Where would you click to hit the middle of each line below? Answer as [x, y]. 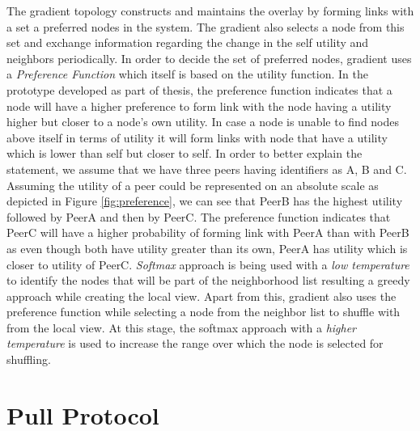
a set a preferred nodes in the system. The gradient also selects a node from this [206, 26]
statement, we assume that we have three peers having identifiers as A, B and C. [207, 169]
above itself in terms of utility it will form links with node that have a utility [197, 137]
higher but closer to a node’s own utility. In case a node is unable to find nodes [203, 122]
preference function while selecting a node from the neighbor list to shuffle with [204, 312]
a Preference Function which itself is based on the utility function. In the [187, 74]
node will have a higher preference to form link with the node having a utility [199, 106]
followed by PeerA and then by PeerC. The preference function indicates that [199, 216]
